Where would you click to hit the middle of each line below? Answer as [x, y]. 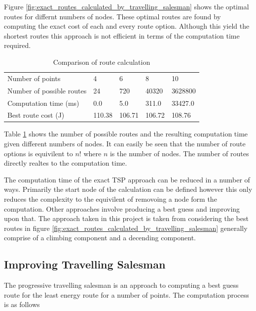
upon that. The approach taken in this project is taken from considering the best [126, 218]
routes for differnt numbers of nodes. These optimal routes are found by [112, 16]
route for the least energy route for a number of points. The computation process [127, 294]
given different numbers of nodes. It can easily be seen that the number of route [125, 144]
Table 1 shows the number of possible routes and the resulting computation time [126, 134]
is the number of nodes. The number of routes [179, 153]
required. [18, 45]
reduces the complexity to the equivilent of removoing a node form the [110, 199]
